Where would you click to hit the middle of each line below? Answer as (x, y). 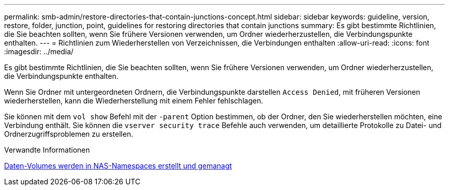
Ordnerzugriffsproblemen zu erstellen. (69, 134)
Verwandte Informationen (47, 150)
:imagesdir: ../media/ (39, 51)
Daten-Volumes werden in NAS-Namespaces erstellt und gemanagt (118, 166)
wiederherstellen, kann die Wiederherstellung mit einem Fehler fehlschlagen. (134, 101)
